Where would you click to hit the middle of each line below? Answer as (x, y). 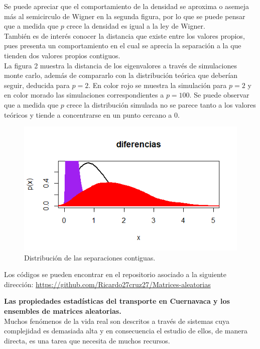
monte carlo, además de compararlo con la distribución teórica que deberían (121, 75)
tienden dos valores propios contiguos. (62, 55)
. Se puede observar (219, 95)
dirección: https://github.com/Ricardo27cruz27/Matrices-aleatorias (107, 284)
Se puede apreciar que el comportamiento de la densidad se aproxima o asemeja (127, 6)
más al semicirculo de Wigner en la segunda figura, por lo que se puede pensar (125, 16)
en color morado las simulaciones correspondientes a (84, 95)
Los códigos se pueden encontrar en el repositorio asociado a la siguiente (115, 274)
